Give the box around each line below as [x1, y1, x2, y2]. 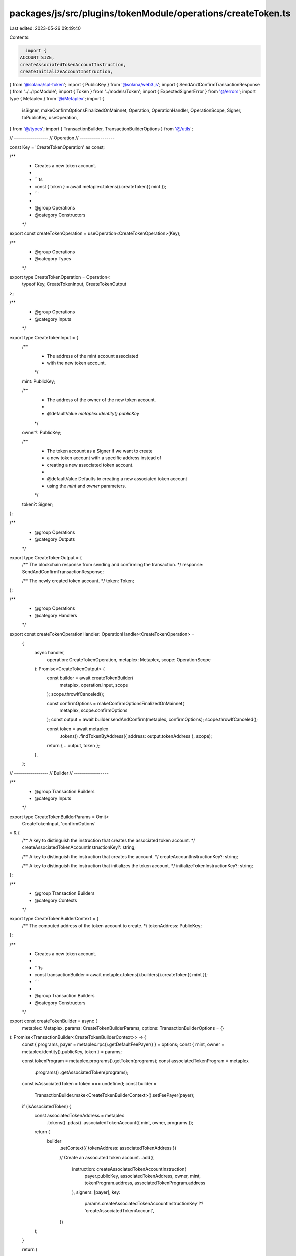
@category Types [34, 256, 71, 262]
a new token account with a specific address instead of [47, 455, 162, 461]
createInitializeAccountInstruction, [20, 69, 113, 75]
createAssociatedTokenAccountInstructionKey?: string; [22, 844, 136, 850]
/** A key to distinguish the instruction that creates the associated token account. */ [22, 837, 195, 843]
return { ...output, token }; [47, 742, 100, 748]
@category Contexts [34, 897, 77, 903]
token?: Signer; [22, 501, 53, 507]
